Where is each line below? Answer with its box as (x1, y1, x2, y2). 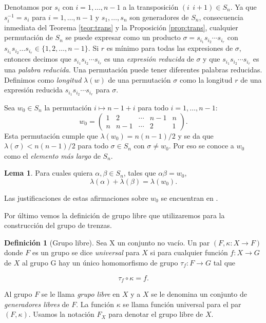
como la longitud (179, 74, 233, 85)
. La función (76, 298, 114, 309)
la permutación (44, 102, 92, 112)
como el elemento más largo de (4, 150, 101, 161)
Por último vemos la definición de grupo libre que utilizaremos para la (4, 210, 225, 220)
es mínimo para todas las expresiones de (106, 43, 233, 53)
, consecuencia (199, 11, 243, 22)
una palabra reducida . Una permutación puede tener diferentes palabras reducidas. (4, 64, 262, 74)
